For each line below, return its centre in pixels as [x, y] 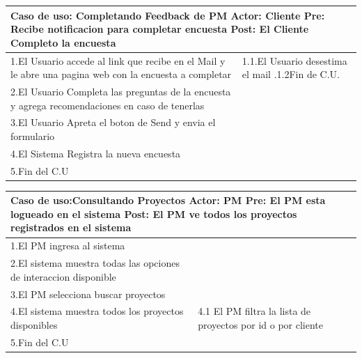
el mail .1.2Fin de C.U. [291, 74]
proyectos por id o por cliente [261, 325]
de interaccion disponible [63, 276]
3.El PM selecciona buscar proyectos [88, 294]
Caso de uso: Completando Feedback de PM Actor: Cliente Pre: [168, 15]
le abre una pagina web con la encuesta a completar [121, 74]
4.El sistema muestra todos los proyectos [97, 311]
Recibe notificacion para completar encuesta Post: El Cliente [160, 29]
